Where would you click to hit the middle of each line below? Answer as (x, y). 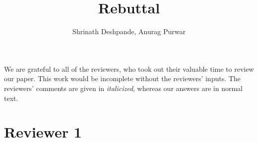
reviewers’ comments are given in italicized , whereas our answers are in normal (123, 88)
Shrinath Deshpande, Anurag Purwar (129, 31)
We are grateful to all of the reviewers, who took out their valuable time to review (129, 69)
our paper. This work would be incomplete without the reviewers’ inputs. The (122, 78)
